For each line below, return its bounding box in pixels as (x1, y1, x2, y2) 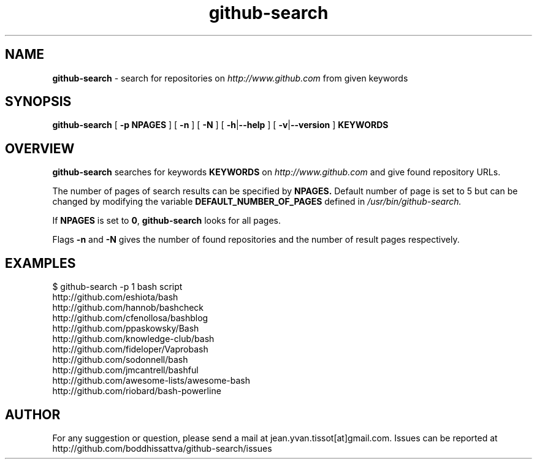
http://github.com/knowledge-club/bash (52, 333, 215, 344)
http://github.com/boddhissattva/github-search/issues (52, 443, 272, 454)
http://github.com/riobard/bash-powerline (52, 386, 221, 397)
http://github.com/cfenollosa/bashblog (52, 313, 208, 324)
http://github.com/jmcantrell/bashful (52, 365, 199, 376)
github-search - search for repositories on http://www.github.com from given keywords (52, 72, 408, 83)
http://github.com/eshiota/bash (52, 292, 178, 303)
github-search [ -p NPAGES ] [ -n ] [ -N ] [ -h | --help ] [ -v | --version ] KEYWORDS (52, 120, 389, 131)
